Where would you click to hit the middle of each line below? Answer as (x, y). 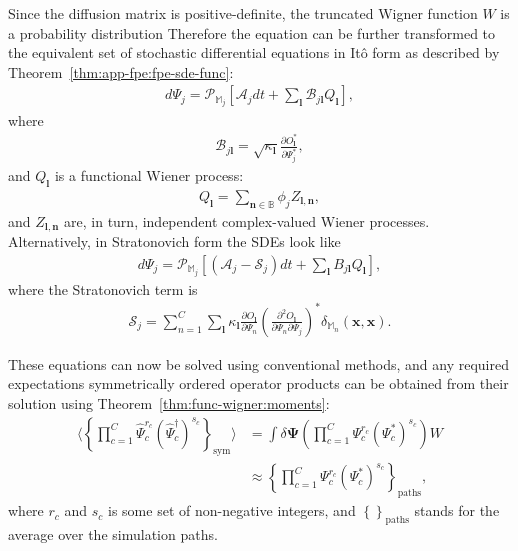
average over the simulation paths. (113, 534)
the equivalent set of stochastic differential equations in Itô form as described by (254, 52)
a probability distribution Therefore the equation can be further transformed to (252, 32)
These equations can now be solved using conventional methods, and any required (258, 363)
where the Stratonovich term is (103, 288)
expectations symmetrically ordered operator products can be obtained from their (258, 383)
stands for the (457, 510)
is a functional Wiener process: (149, 174)
